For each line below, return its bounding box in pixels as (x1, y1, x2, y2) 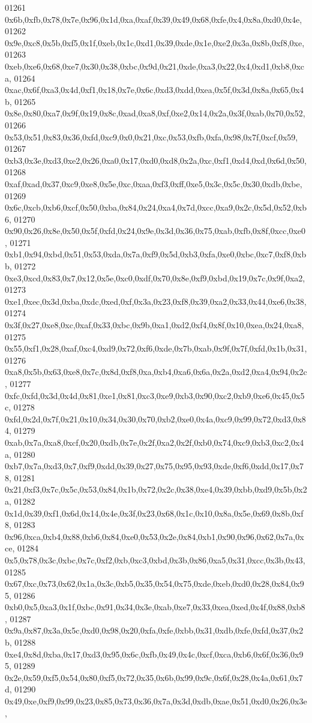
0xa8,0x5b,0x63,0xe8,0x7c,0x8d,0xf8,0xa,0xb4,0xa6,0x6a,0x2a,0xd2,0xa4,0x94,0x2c (5, 365, 307, 378)
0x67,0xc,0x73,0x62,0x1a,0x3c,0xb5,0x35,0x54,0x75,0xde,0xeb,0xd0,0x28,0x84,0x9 (5, 577, 304, 590)
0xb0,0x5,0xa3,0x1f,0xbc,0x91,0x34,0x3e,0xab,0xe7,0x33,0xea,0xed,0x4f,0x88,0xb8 (5, 601, 305, 613)
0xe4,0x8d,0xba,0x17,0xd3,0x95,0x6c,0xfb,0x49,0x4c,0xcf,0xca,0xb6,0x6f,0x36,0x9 (5, 647, 304, 660)
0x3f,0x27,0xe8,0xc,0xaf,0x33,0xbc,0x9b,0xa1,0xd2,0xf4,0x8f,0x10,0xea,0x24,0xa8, (5, 319, 304, 331)
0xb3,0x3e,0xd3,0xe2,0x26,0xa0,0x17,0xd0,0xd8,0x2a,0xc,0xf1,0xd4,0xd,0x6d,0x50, (5, 154, 307, 166)
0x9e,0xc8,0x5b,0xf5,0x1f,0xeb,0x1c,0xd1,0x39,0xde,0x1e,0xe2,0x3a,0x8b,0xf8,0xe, (5, 36, 305, 49)
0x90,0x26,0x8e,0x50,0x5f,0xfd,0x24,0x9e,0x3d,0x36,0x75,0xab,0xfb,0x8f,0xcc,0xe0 (5, 224, 306, 237)
